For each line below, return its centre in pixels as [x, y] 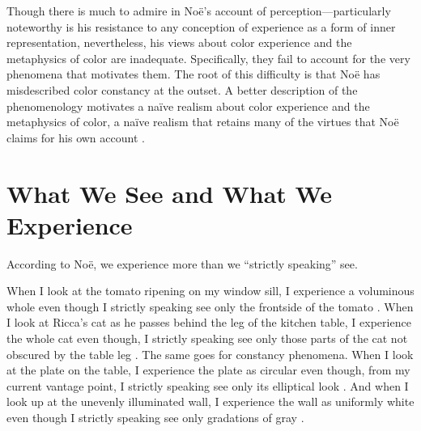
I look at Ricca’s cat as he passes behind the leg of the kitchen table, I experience [209, 322]
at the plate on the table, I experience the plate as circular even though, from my [208, 370]
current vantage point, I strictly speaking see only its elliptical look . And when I [208, 385]
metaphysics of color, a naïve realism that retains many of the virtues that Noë [203, 122]
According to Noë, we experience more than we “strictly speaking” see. [182, 263]
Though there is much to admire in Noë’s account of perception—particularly [199, 11]
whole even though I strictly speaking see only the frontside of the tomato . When [210, 306]
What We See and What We [169, 193]
